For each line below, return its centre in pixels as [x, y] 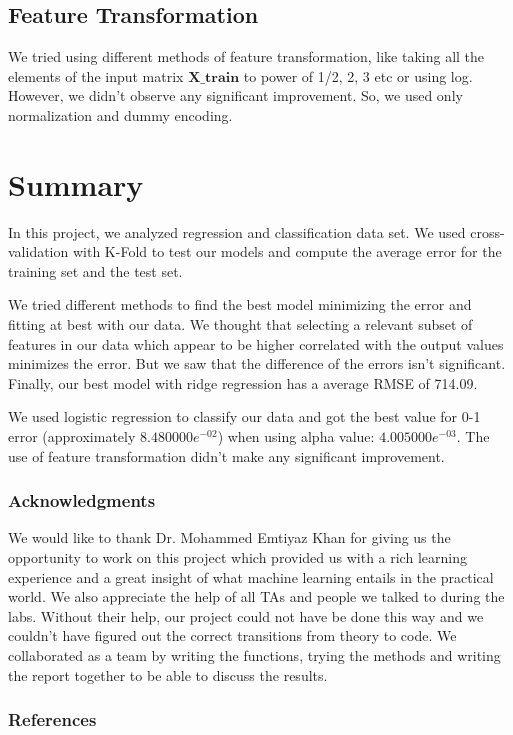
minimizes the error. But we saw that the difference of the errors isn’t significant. [257, 363]
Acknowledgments [82, 500]
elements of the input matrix [96, 75]
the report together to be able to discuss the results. [168, 674]
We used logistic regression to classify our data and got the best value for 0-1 [244, 416]
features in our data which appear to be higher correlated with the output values [256, 343]
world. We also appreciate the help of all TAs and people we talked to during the [256, 596]
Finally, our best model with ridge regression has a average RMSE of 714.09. [243, 382]
